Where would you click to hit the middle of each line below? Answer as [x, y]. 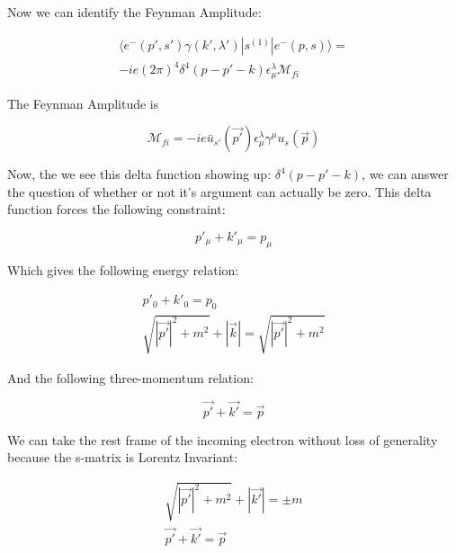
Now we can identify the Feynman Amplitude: [134, 12]
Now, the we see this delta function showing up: [139, 174]
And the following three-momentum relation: [130, 377]
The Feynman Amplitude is [83, 103]
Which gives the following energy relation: [123, 269]
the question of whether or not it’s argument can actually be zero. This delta [219, 191]
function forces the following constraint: [116, 209]
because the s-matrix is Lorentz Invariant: [123, 457]
